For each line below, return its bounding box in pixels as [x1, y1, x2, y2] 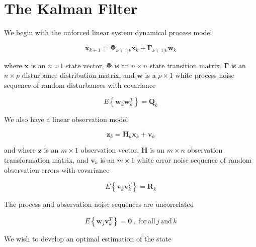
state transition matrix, [149, 60, 222, 70]
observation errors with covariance [4, 164, 110, 175]
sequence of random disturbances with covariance [4, 79, 156, 90]
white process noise [175, 70, 234, 80]
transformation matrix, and [4, 154, 89, 165]
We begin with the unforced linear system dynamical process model [4, 27, 212, 38]
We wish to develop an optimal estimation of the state [4, 233, 172, 243]
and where [4, 145, 36, 155]
